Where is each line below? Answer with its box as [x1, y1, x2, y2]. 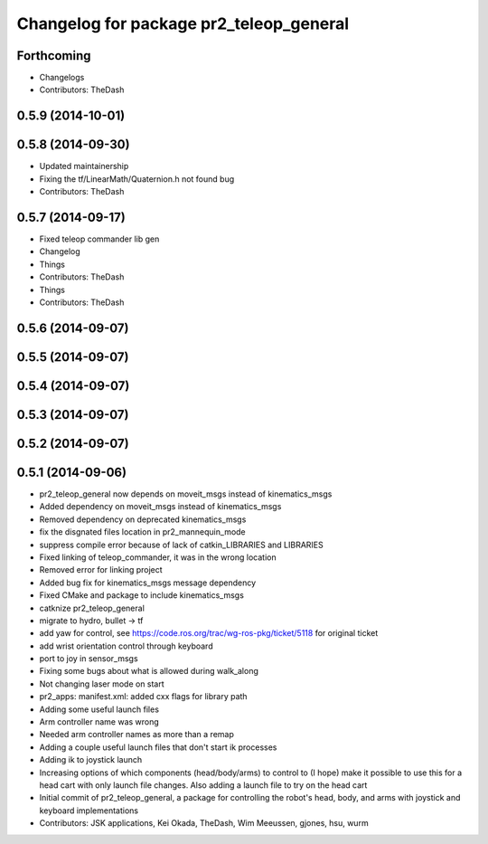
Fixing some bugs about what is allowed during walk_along [39, 666, 259, 677]
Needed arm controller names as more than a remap [39, 729, 234, 740]
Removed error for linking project [39, 564, 163, 575]
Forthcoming [16, 48, 91, 63]
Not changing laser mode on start [39, 678, 164, 689]
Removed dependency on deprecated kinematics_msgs [39, 514, 247, 525]
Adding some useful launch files [39, 704, 160, 715]
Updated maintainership [39, 161, 129, 172]
